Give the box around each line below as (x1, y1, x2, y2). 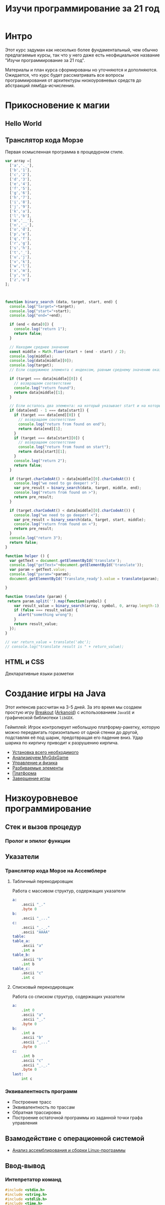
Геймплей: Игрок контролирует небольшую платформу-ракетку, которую (5, 724, 160, 730)
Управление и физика (12, 760, 58, 766)
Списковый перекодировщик (12, 984, 74, 990)
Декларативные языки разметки (5, 671, 74, 676)
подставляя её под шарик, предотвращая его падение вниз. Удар (5, 735, 143, 740)
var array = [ (5, 158, 32, 164)
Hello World (5, 119, 42, 128)
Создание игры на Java (5, 688, 106, 699)
